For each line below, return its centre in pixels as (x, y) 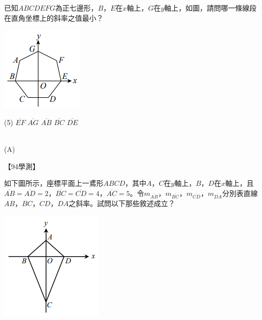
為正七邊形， (77, 8)
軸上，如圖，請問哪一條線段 (211, 8)
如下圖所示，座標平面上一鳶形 (54, 183)
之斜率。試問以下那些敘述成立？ (122, 203)
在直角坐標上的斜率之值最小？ (54, 17)
